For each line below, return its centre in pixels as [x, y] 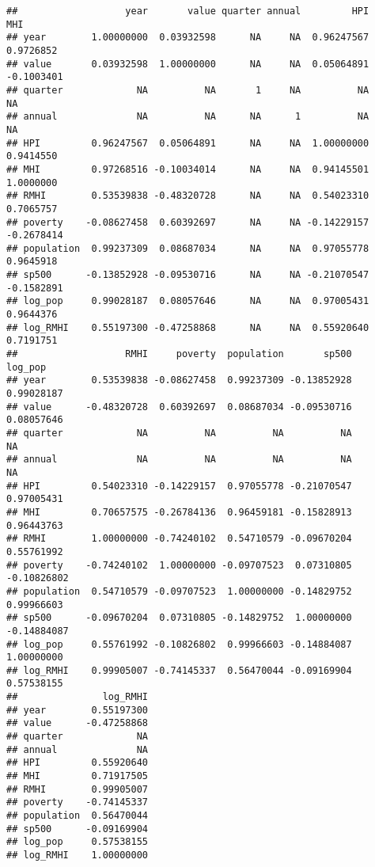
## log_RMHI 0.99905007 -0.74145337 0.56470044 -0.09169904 [179, 670]
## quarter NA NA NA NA [179, 433]
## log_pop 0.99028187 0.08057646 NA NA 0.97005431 [188, 301]
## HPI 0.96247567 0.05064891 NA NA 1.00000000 [188, 143]
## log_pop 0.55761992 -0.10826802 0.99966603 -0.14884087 [179, 644]
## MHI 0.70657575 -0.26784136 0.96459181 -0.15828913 [179, 512]
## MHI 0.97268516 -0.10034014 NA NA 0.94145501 [188, 169]
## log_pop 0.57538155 [77, 842]
